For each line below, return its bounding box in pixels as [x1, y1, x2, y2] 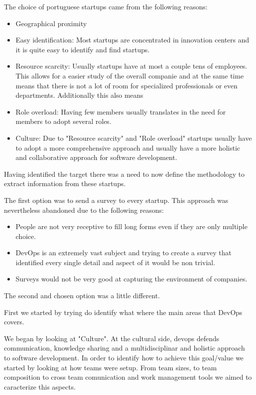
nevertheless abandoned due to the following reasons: [4, 204, 164, 215]
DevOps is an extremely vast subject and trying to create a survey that [15, 247, 232, 258]
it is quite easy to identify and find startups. [15, 44, 150, 54]
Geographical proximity [15, 18, 87, 28]
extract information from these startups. [4, 178, 126, 189]
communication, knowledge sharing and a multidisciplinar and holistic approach [4, 343, 245, 353]
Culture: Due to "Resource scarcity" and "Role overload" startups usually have [15, 132, 252, 143]
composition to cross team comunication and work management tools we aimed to [4, 372, 252, 382]
